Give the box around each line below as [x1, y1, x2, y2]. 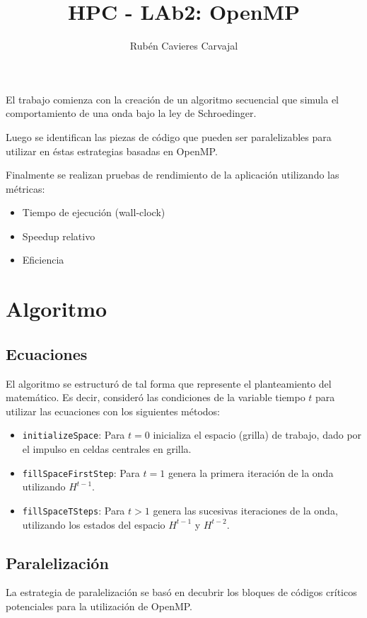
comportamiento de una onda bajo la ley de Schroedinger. [6, 106, 257, 120]
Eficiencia [22, 252, 64, 267]
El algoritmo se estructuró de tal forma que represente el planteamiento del [6, 376, 332, 391]
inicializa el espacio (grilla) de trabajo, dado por [153, 427, 362, 442]
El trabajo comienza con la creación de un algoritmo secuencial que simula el [6, 91, 339, 106]
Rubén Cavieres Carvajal [129, 38, 238, 53]
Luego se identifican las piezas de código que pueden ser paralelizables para [6, 129, 332, 144]
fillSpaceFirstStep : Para [22, 465, 140, 480]
